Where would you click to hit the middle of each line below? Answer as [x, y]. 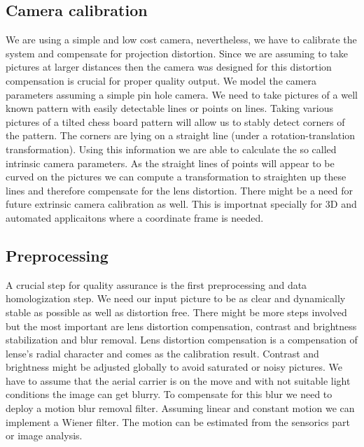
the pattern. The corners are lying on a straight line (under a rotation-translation [181, 135]
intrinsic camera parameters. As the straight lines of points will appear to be [170, 163]
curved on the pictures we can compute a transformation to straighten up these [176, 177]
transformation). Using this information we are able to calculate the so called [171, 149]
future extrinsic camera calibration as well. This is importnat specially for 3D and [181, 204]
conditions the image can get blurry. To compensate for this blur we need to [169, 394]
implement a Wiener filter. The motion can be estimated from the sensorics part [178, 421]
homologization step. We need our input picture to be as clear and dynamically [176, 298]
